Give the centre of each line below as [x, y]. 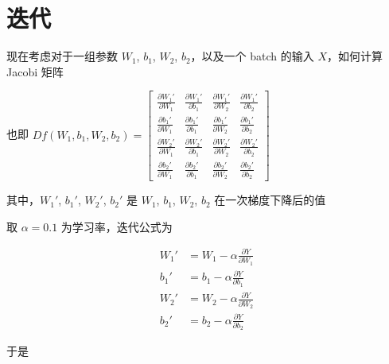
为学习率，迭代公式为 [117, 226]
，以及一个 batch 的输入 [252, 56]
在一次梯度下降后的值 [270, 200]
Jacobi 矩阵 [35, 71]
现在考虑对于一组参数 [62, 56]
